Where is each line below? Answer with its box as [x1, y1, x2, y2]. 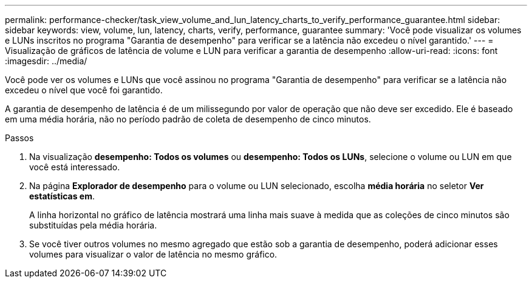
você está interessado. [29, 162, 120, 172]
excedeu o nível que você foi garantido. [5, 85, 163, 95]
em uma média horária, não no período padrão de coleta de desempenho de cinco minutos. [5, 114, 371, 124]
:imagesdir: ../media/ [5, 56, 87, 66]
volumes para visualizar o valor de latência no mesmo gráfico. [29, 249, 278, 259]
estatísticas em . [29, 191, 95, 201]
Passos [5, 133, 34, 143]
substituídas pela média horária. [29, 220, 157, 230]
